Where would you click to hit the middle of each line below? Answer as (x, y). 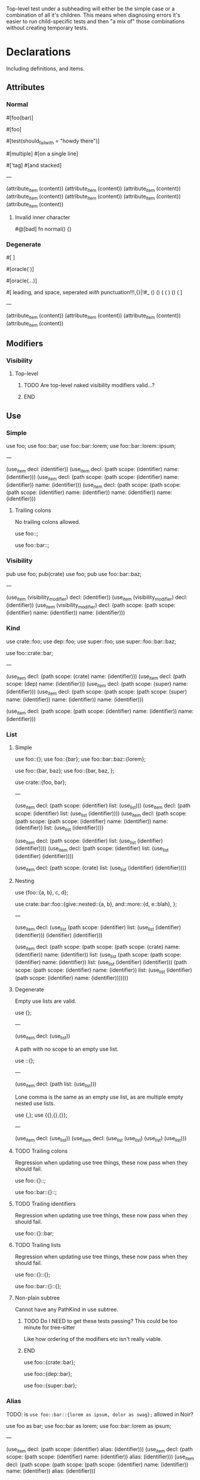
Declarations (39, 52)
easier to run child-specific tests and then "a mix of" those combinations (96, 21)
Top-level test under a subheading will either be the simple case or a (90, 9)
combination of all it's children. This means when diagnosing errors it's (93, 15)
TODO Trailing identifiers (45, 1204)
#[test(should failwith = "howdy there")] (53, 141)
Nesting (24, 881)
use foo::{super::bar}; (50, 1386)
